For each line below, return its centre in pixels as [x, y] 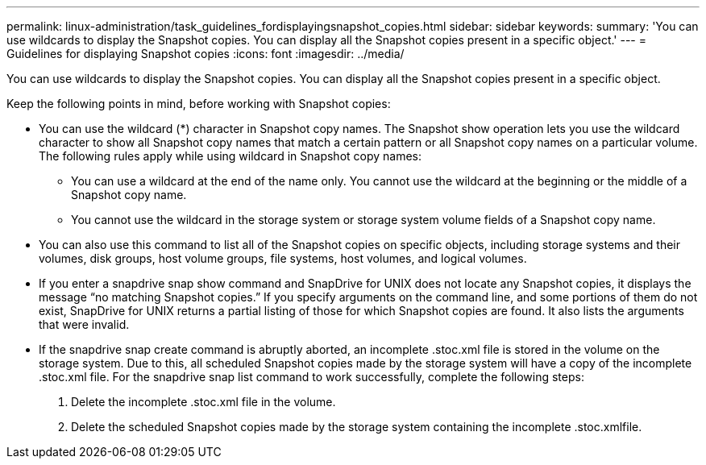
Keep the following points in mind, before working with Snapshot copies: [199, 104]
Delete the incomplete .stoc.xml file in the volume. [203, 402]
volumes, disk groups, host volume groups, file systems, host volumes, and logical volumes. [283, 258]
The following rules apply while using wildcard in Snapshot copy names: [230, 156]
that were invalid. [84, 324]
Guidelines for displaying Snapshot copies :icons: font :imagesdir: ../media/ [206, 54]
